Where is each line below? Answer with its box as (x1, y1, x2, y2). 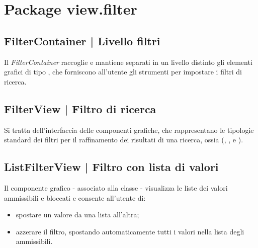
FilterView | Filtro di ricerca (4, 101, 156, 116)
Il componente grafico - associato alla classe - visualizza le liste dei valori (4, 182, 228, 193)
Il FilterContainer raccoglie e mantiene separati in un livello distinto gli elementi (4, 56, 252, 67)
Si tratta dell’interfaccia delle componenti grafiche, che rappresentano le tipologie (4, 124, 254, 135)
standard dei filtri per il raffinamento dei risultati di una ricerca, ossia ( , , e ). (4, 134, 243, 145)
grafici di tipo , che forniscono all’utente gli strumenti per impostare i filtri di (4, 66, 242, 77)
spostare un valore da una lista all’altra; (16, 209, 139, 220)
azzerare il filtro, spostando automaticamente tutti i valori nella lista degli (16, 226, 244, 236)
